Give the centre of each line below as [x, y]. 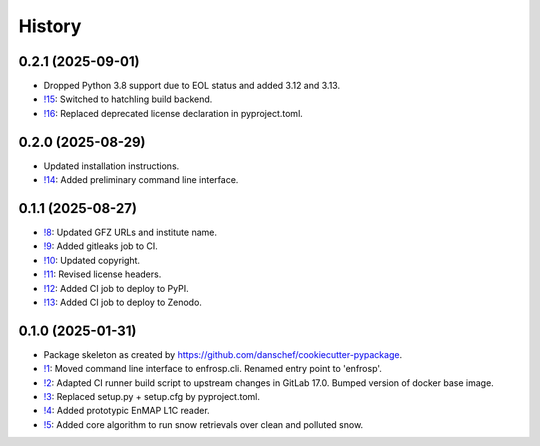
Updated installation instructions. [111, 166]
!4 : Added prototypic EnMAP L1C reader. [126, 411]
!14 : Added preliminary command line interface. [141, 180]
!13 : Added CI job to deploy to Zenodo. [122, 302]
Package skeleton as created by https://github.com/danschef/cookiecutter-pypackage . [223, 354]
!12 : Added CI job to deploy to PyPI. [116, 288]
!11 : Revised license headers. [102, 274]
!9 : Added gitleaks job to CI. [101, 246]
